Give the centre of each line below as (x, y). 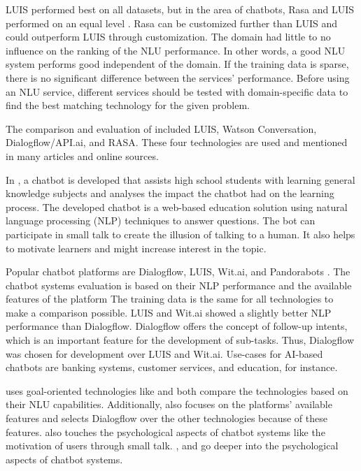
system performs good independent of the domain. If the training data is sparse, (177, 64)
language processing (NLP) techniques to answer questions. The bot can (161, 220)
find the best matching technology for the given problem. (128, 105)
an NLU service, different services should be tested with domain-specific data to (177, 91)
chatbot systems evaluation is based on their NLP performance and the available (179, 285)
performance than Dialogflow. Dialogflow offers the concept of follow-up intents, (177, 326)
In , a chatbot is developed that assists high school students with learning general (180, 179)
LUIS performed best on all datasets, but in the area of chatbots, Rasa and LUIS (180, 9)
